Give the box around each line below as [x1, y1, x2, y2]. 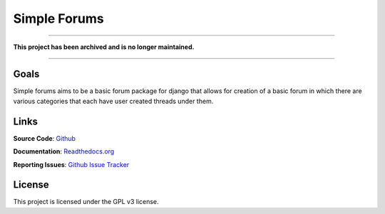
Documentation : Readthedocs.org [13, 147, 115, 156]
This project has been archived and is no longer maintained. [13, 43, 195, 51]
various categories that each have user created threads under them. [13, 97, 214, 105]
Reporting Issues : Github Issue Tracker [13, 160, 130, 168]
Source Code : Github [13, 134, 76, 142]
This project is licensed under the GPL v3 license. [13, 198, 160, 206]
